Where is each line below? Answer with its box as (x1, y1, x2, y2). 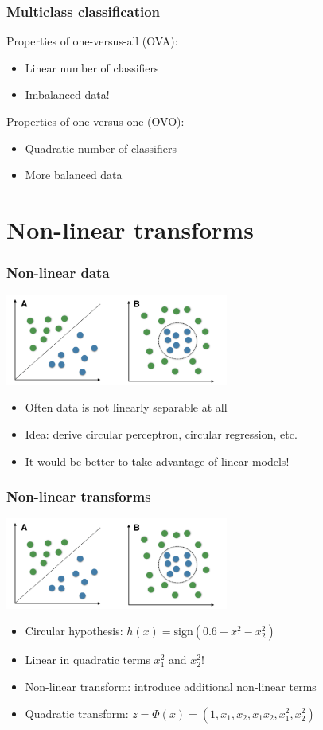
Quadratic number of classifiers (25, 139, 177, 156)
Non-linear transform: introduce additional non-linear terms (25, 677, 317, 694)
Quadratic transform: (25, 705, 129, 721)
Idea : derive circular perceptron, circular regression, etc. (25, 425, 298, 442)
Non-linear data (6, 263, 110, 283)
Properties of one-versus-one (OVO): (6, 113, 185, 129)
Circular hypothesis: (25, 623, 123, 639)
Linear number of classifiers (25, 59, 159, 76)
